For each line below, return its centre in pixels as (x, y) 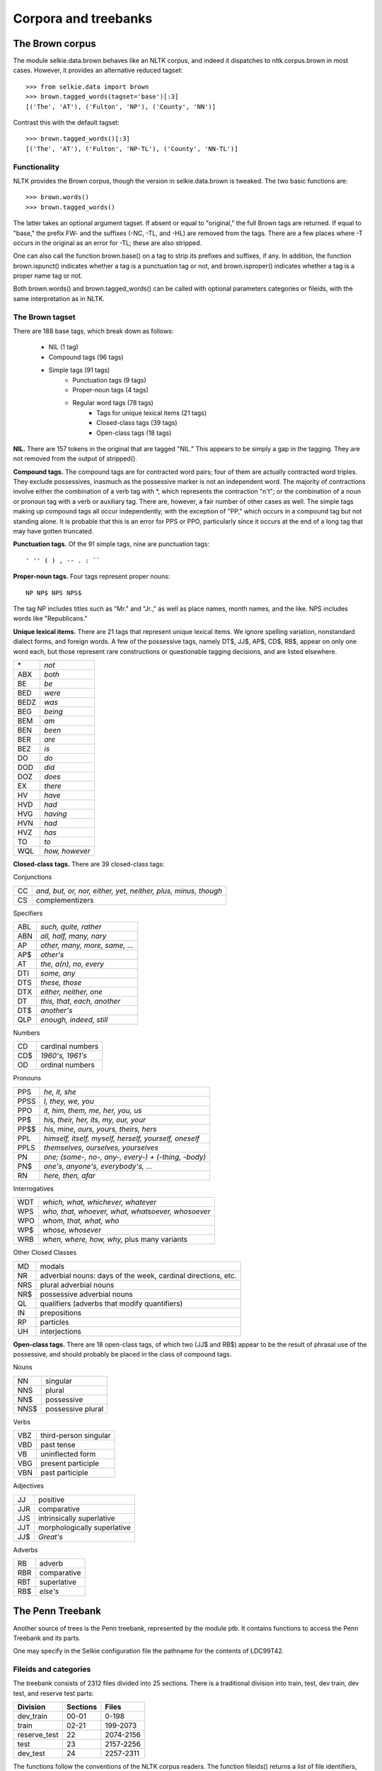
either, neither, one (71, 992)
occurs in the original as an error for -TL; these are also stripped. (108, 243)
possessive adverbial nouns (87, 1294)
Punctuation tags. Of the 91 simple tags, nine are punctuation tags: (111, 544)
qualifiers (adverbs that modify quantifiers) (111, 1303)
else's (49, 1591)
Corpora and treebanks (83, 18)
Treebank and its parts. (47, 1638)
